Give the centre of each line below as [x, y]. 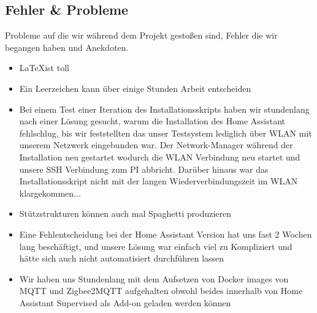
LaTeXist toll [44, 68]
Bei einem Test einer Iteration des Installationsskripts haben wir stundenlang [164, 109]
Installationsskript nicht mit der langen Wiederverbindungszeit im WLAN [158, 181]
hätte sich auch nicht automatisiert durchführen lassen [122, 258]
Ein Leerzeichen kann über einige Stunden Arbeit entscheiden [135, 88]
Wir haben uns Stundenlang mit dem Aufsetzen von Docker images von [154, 278]
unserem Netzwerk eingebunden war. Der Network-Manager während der [156, 145]
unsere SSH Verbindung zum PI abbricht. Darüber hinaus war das [144, 169]
